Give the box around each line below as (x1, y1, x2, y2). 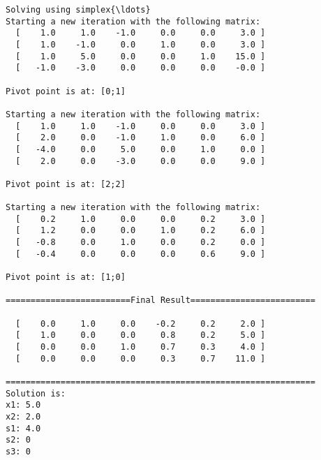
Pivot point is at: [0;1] (6, 86, 126, 96)
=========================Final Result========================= (6, 295, 315, 306)
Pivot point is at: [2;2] (6, 179, 126, 189)
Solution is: (6, 388, 66, 399)
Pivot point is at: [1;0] (6, 272, 126, 283)
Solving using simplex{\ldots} (6, 5, 151, 15)
